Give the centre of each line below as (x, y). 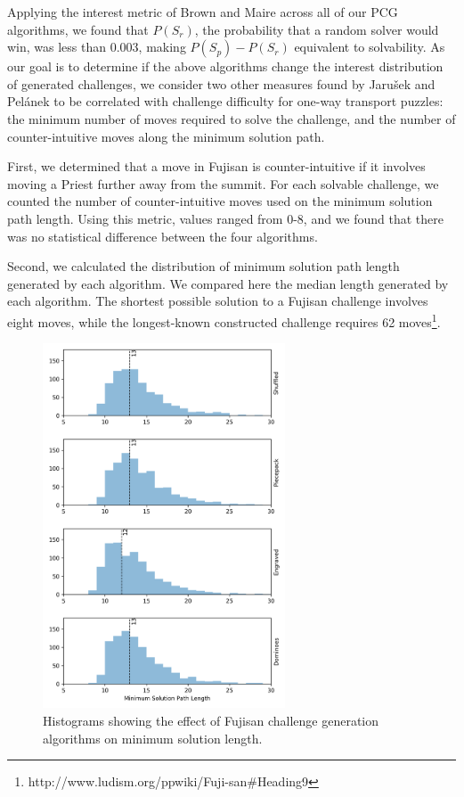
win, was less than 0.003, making (97, 47)
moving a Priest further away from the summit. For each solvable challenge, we (223, 183)
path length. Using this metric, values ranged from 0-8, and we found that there (226, 218)
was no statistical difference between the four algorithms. (163, 236)
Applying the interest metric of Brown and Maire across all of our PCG (203, 12)
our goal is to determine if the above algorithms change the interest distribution (225, 66)
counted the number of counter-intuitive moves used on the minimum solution (220, 201)
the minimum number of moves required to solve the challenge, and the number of (232, 118)
